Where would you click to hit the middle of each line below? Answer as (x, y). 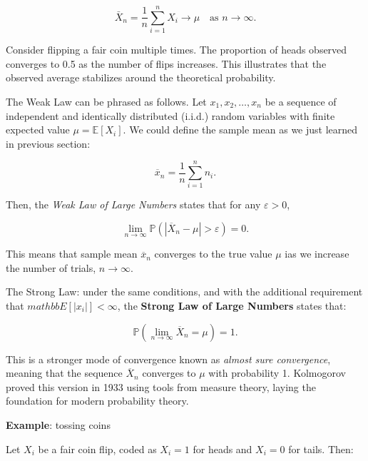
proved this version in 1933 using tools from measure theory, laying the (161, 386)
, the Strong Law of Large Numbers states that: (232, 305)
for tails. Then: (321, 449)
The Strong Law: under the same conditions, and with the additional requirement (184, 292)
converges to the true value (213, 254)
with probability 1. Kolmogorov (277, 373)
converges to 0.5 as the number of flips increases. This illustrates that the (166, 63)
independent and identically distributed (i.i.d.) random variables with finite (170, 115)
